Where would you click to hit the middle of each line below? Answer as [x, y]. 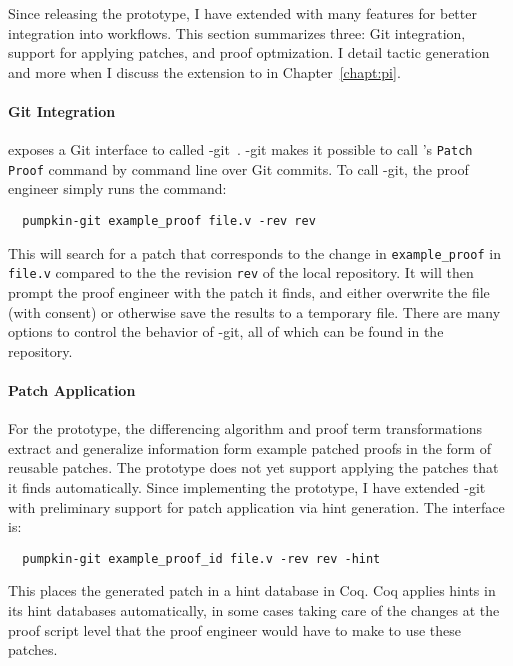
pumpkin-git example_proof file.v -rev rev [169, 221]
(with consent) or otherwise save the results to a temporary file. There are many [254, 311]
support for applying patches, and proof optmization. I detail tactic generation [249, 52]
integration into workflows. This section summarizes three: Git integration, [237, 32]
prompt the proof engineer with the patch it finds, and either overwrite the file [249, 292]
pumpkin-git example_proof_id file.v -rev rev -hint [201, 558]
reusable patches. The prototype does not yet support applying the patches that [253, 467]
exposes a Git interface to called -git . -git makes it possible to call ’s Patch [240, 149]
